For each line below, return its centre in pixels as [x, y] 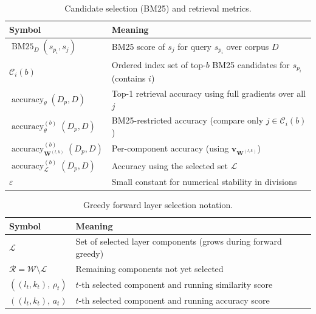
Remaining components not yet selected [149, 268]
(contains [129, 78]
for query [194, 46]
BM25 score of [138, 46]
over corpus [248, 46]
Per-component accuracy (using [170, 148]
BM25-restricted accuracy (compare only [187, 120]
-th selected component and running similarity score [176, 284]
